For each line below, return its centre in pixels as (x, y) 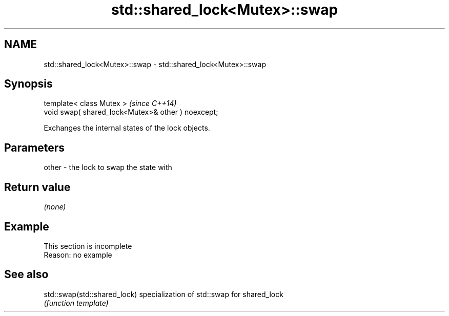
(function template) (76, 303)
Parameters (34, 148)
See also (26, 275)
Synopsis (28, 84)
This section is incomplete (88, 246)
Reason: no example (78, 255)
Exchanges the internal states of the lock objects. (127, 128)
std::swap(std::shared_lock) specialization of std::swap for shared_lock (164, 294)
